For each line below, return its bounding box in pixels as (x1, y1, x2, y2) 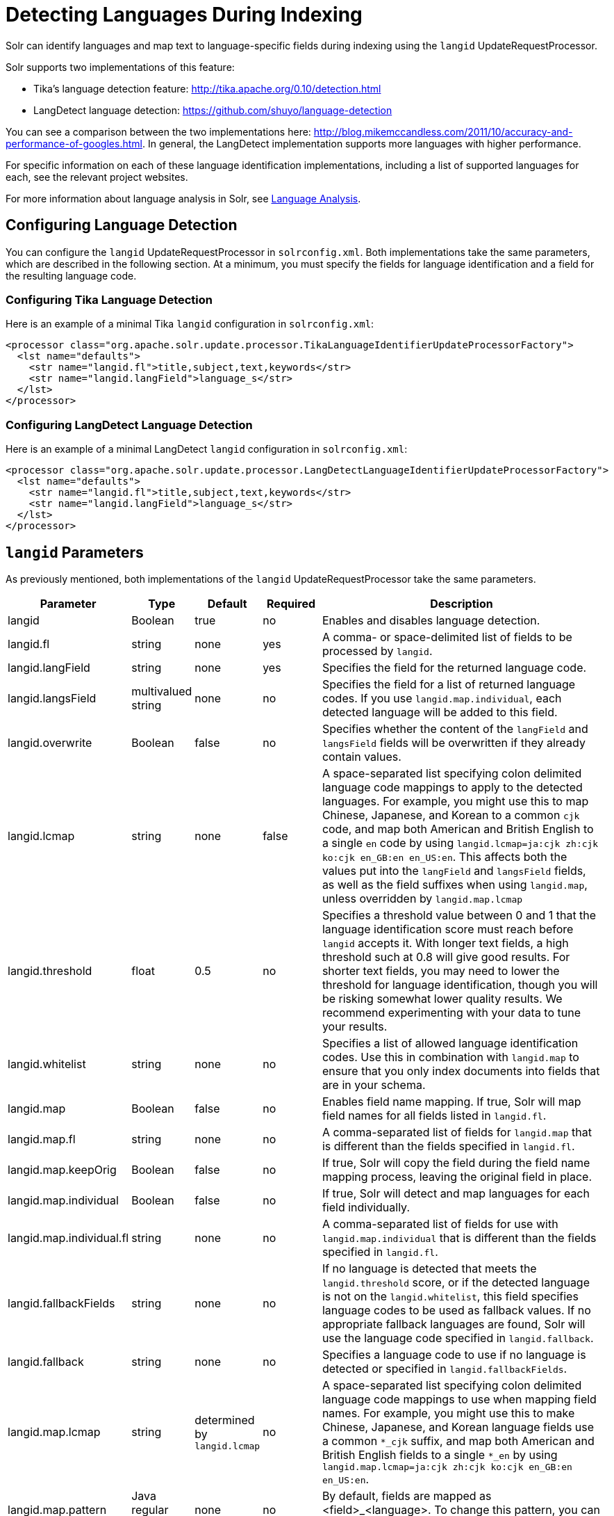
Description (430, 596, 493, 611)
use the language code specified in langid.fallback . (322, 1330, 594, 1345)
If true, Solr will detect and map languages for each (322, 1186, 590, 1200)
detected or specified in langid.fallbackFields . (322, 1361, 567, 1376)
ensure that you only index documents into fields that (322, 1063, 600, 1078)
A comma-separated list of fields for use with (322, 1216, 558, 1231)
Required (267, 596, 316, 611)
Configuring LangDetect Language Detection (6, 417, 253, 432)
